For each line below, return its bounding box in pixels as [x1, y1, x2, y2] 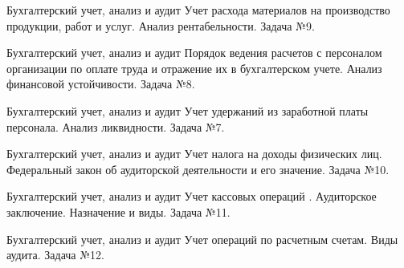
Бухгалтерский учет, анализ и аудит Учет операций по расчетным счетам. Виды [6, 230, 398, 247]
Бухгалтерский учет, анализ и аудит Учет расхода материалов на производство [6, 2, 390, 18]
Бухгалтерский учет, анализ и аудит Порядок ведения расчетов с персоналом [6, 44, 382, 61]
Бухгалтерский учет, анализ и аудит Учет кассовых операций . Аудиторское [6, 188, 377, 205]
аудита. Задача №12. [6, 246, 104, 263]
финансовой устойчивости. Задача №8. [6, 75, 195, 92]
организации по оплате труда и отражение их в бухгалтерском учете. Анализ [6, 59, 382, 76]
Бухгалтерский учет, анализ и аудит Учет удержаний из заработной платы [6, 102, 369, 119]
